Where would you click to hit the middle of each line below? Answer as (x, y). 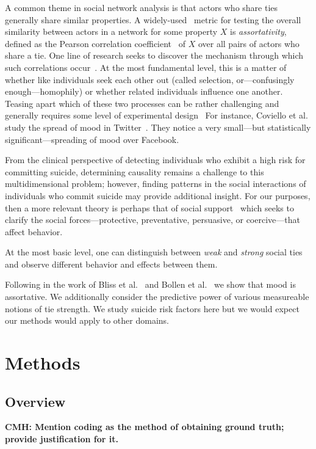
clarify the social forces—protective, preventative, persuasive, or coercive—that (153, 220)
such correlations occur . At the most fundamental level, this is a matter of (146, 67)
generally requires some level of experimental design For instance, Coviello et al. (156, 115)
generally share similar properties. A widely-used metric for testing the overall (153, 19)
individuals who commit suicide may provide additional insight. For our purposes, (158, 195)
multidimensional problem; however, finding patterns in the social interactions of (156, 184)
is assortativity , (258, 31)
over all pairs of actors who (249, 43)
